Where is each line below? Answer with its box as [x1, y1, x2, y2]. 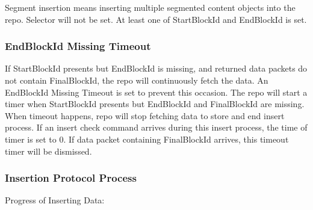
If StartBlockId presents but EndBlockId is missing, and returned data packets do [5, 62, 308, 75]
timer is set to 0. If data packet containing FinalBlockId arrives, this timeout [5, 132, 289, 145]
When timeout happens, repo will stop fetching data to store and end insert [5, 109, 285, 122]
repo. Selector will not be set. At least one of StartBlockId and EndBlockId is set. [5, 13, 307, 25]
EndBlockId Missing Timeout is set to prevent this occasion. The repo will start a [5, 85, 308, 98]
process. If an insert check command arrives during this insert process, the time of [5, 121, 308, 134]
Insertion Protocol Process [5, 170, 137, 185]
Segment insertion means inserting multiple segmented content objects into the [5, 1, 296, 13]
